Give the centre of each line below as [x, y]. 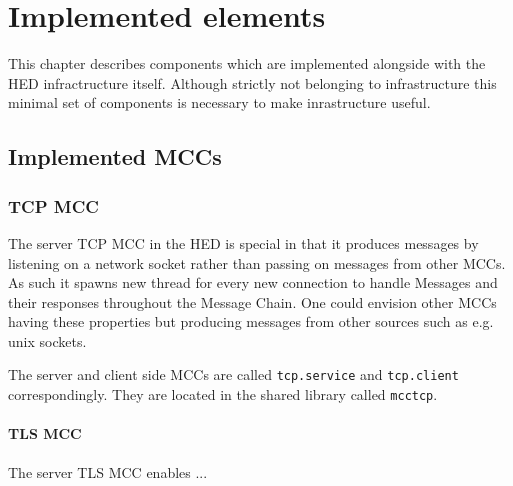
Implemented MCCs [115, 156]
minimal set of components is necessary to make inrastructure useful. [219, 102]
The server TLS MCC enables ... [108, 471]
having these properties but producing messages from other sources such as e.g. [251, 321]
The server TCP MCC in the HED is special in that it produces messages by [243, 242]
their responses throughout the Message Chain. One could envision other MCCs [252, 301]
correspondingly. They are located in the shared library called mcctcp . [223, 394]
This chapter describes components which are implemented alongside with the [247, 63]
